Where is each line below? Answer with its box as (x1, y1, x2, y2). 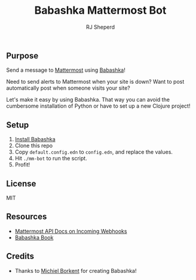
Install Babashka (14, 136, 56, 143)
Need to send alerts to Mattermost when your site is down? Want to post (6, 78, 185, 86)
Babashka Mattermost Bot (34, 4, 167, 17)
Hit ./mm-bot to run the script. (14, 155, 88, 162)
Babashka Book (14, 234, 54, 241)
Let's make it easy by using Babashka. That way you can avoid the (6, 96, 170, 104)
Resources (6, 212, 47, 222)
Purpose (6, 50, 39, 60)
